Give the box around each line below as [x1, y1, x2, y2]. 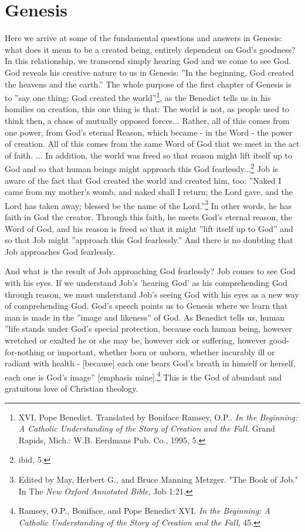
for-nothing [5, 345, 45, 358]
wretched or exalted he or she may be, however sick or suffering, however [5, 334, 267, 346]
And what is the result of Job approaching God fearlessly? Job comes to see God [5, 265, 296, 277]
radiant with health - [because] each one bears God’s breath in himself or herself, [5, 357, 296, 369]
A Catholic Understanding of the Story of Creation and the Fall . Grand [18, 422, 275, 435]
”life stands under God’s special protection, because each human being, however [5, 322, 292, 335]
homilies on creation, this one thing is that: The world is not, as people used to [5, 103, 290, 115]
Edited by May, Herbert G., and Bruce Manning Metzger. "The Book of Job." [18, 473, 299, 485]
